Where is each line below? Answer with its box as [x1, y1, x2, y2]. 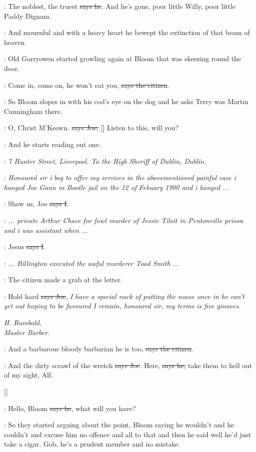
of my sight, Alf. [4, 370, 53, 380]
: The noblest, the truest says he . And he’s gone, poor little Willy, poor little [4, 1, 236, 11]
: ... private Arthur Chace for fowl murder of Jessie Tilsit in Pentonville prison [4, 215, 244, 225]
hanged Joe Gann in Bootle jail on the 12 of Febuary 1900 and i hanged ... [4, 182, 229, 192]
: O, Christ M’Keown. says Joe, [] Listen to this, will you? [4, 122, 179, 133]
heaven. [4, 37, 27, 47]
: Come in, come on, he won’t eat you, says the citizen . [4, 79, 169, 90]
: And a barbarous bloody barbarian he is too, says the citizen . [4, 343, 194, 354]
